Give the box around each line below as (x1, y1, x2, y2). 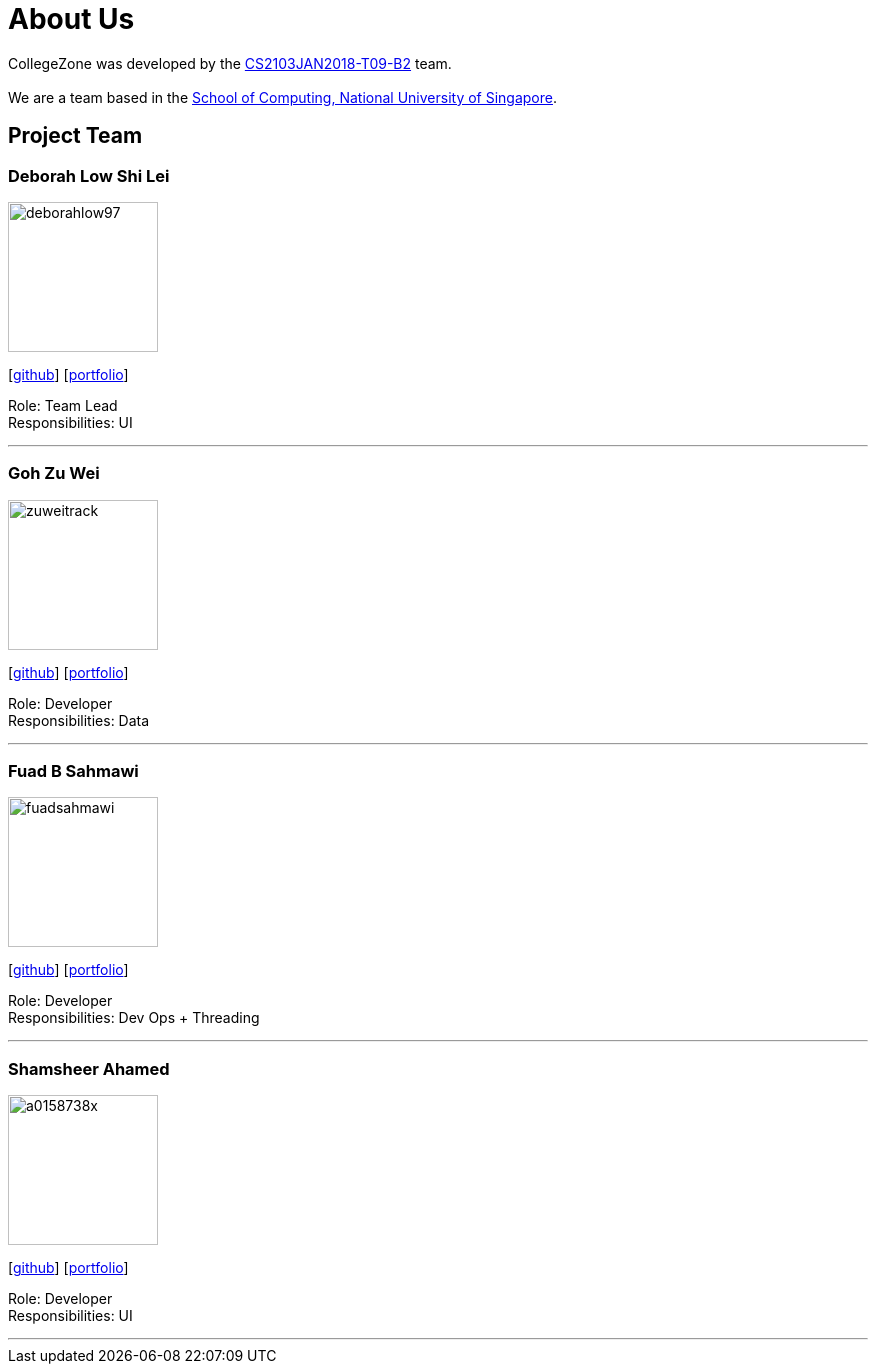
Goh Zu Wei (8, 463, 100, 484)
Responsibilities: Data (8, 711, 150, 729)
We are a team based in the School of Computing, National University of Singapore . (8, 88, 558, 106)
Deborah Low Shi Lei (8, 165, 170, 186)
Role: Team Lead (8, 396, 118, 414)
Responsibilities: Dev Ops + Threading (8, 1009, 260, 1027)
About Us (8, 2, 135, 36)
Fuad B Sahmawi (8, 761, 139, 782)
